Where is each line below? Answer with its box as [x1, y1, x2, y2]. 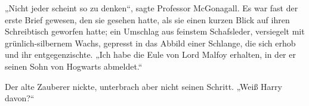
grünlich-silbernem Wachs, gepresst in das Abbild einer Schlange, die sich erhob [5, 36, 296, 49]
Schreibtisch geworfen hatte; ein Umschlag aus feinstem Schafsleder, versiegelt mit [5, 25, 305, 38]
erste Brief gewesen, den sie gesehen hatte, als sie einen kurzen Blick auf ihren [5, 13, 290, 26]
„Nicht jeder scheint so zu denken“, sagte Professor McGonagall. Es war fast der [5, 2, 298, 14]
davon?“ [5, 92, 35, 104]
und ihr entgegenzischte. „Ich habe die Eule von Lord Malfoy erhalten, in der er [5, 48, 296, 61]
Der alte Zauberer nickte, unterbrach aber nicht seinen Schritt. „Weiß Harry [5, 80, 282, 92]
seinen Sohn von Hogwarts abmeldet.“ [5, 60, 143, 72]
